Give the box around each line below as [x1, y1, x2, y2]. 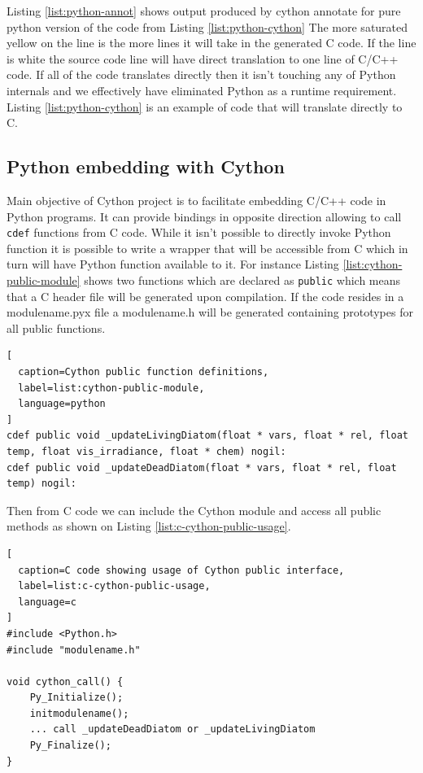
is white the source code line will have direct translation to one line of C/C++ [7, 50, 399, 67]
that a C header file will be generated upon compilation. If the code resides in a [7, 287, 404, 304]
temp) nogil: [7, 478, 76, 490]
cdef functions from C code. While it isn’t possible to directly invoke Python [7, 224, 391, 241]
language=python [18, 398, 106, 410]
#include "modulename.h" [7, 644, 141, 656]
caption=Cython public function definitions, [18, 366, 269, 378]
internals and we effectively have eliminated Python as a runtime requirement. [7, 81, 397, 98]
